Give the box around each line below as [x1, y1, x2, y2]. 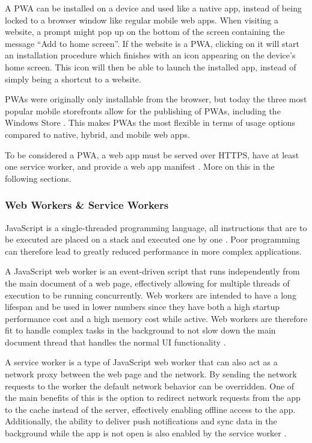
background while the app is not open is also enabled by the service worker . [5, 427, 287, 439]
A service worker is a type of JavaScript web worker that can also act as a [5, 356, 278, 368]
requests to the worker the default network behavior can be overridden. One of [5, 379, 295, 392]
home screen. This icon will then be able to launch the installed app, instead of [5, 60, 296, 73]
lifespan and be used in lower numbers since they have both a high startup [5, 300, 280, 313]
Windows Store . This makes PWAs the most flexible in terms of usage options [5, 116, 296, 129]
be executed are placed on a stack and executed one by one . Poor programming [5, 233, 300, 246]
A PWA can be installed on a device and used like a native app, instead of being [5, 2, 302, 14]
